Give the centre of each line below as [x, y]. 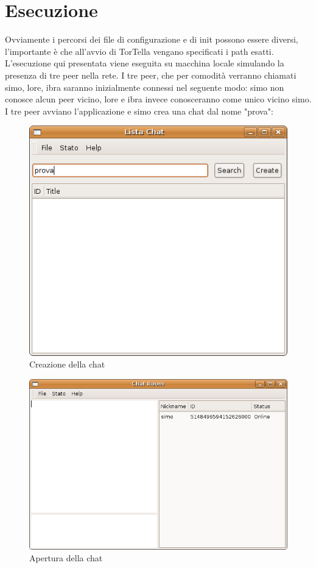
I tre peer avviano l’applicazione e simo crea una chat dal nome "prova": [139, 111]
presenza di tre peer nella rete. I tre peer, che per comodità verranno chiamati [151, 75]
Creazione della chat [67, 364]
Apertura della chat [66, 558]
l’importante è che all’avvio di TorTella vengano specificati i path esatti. [139, 51]
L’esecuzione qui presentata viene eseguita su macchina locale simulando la [145, 63]
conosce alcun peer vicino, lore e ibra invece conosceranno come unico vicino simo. [158, 99]
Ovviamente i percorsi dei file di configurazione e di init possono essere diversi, [152, 39]
